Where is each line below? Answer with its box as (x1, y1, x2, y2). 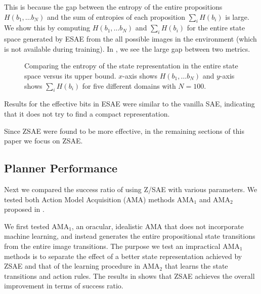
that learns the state (164, 261, 228, 271)
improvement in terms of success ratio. (4, 280, 123, 291)
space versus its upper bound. (24, 70, 116, 81)
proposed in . (4, 204, 45, 214)
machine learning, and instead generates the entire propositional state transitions (4, 231, 255, 241)
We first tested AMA (4, 220, 69, 231)
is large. (225, 11, 249, 22)
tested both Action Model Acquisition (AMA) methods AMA (4, 194, 194, 204)
